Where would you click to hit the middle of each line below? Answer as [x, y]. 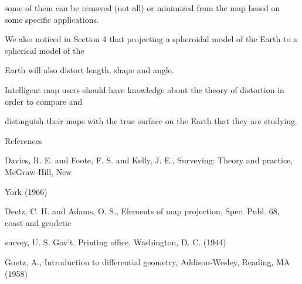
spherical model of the [45, 50]
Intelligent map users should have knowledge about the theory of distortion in [145, 89]
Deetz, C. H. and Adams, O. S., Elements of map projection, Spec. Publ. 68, [142, 211]
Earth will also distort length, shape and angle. [89, 70]
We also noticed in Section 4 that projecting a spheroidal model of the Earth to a [151, 39]
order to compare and [44, 101]
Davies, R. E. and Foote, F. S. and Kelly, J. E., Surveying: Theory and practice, [149, 160]
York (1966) [26, 191]
